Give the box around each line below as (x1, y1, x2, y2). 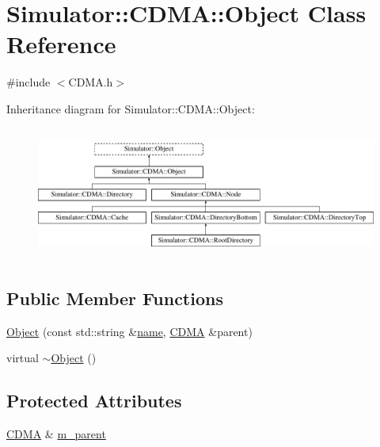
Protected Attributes (6, 388, 182, 413)
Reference (6, 28, 116, 60)
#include (6, 74, 51, 90)
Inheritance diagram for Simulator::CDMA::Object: (6, 100, 255, 117)
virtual (6, 350, 39, 366)
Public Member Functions (6, 285, 223, 310)
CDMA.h (68, 74, 113, 90)
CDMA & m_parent (6, 426, 106, 442)
